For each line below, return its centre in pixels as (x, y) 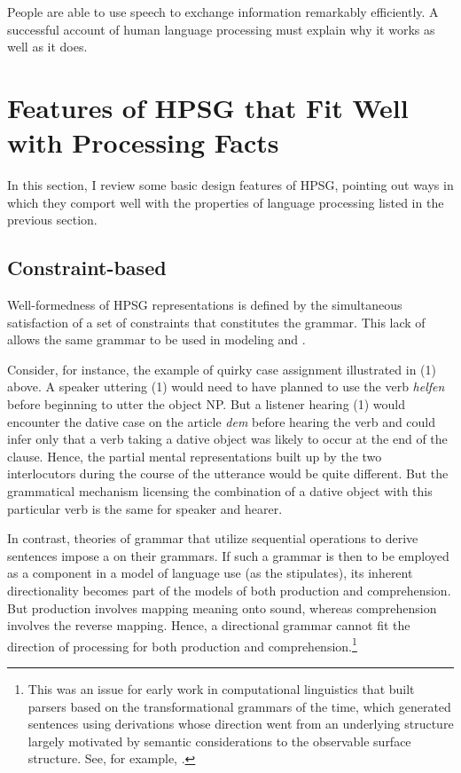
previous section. (52, 220)
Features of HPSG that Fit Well (208, 107)
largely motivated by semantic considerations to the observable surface (219, 741)
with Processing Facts (143, 142)
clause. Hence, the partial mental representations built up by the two (195, 456)
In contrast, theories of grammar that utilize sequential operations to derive (213, 538)
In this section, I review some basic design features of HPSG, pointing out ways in (230, 185)
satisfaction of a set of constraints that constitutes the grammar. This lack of (216, 322)
